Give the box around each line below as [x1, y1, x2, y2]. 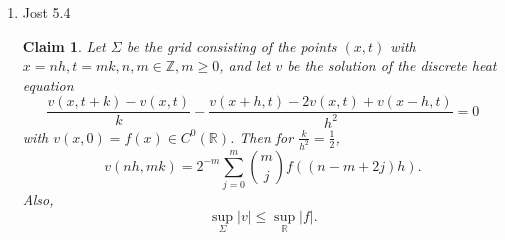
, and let [219, 55, 271, 76]
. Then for [229, 126, 294, 147]
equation [22, 74, 74, 95]
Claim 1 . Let [22, 35, 106, 56]
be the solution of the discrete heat [287, 55, 497, 76]
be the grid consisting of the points [126, 35, 337, 56]
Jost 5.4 [22, 2, 71, 22]
